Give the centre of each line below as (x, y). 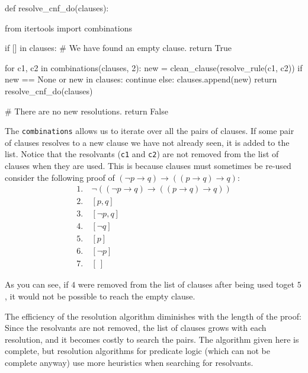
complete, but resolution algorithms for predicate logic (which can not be (137, 351)
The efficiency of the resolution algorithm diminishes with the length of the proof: (153, 316)
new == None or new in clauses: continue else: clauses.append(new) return (141, 79)
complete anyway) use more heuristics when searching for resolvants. (129, 363)
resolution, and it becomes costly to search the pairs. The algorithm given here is (152, 339)
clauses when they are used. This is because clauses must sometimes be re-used (148, 166)
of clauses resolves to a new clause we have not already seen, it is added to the (147, 142)
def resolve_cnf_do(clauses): (57, 8)
